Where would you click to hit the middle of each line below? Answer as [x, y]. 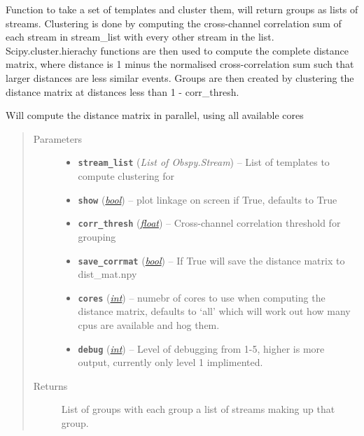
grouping [97, 236]
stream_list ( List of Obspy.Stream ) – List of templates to [204, 162]
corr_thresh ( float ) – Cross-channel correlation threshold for [209, 223]
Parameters [57, 138]
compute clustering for [126, 176]
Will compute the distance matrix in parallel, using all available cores [155, 115]
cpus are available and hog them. [149, 325]
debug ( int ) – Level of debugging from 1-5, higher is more [201, 348]
